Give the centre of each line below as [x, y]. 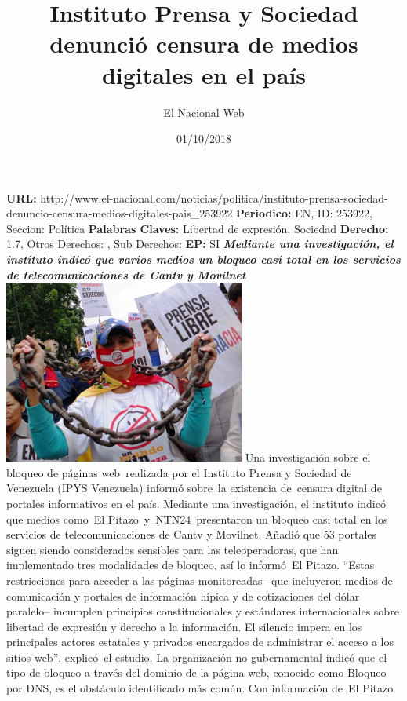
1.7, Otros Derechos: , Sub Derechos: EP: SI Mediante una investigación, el [200, 244]
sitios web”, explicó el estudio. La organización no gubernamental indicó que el [197, 657]
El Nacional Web [204, 112]
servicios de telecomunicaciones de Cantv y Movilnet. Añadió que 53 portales [192, 534]
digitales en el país [204, 74]
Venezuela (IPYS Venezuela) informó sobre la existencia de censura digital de [194, 488]
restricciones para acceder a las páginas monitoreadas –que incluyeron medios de [200, 580]
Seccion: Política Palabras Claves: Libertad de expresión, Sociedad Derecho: [198, 228]
